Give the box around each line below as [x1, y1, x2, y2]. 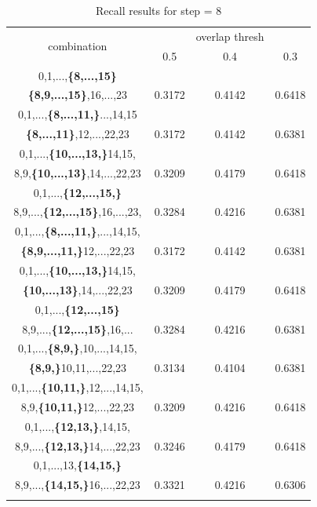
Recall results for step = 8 [96, 2, 222, 18]
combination [48, 38, 107, 54]
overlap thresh [195, 27, 264, 44]
